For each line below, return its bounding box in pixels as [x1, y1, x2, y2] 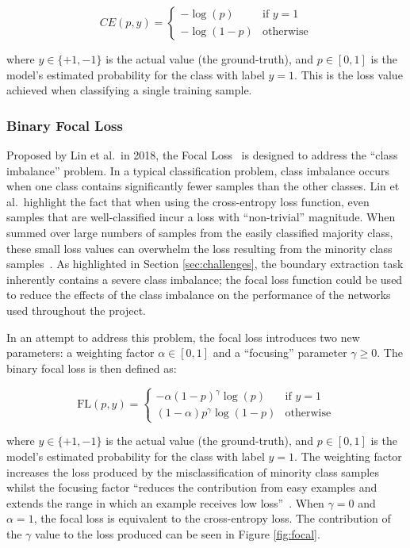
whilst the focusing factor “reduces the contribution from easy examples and [6, 479, 377, 496]
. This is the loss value [294, 66, 403, 82]
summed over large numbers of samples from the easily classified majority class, [6, 224, 393, 240]
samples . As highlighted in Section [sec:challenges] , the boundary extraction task [6, 255, 404, 272]
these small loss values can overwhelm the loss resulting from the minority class [6, 240, 393, 256]
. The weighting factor [294, 447, 402, 464]
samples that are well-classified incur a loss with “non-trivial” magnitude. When [6, 209, 396, 225]
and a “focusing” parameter [213, 344, 347, 361]
